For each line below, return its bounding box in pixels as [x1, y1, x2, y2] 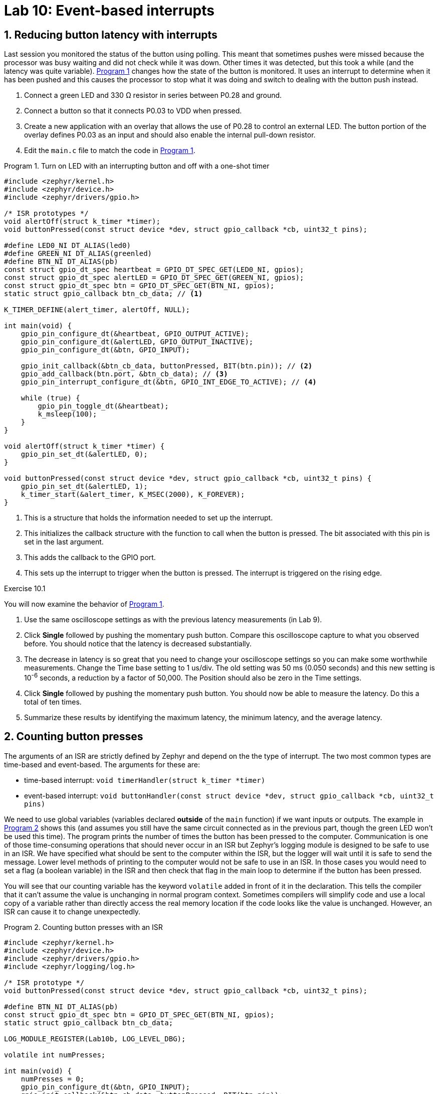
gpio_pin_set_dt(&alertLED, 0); [21, 450, 148, 459]
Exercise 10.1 [4, 584, 46, 593]
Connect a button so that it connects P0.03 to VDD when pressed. [24, 106, 242, 115]
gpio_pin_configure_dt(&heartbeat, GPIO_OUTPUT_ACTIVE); [21, 330, 249, 338]
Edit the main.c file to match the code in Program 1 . [24, 146, 195, 155]
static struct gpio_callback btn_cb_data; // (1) [4, 290, 203, 298]
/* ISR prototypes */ [4, 209, 89, 218]
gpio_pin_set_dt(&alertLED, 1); [21, 482, 148, 491]
